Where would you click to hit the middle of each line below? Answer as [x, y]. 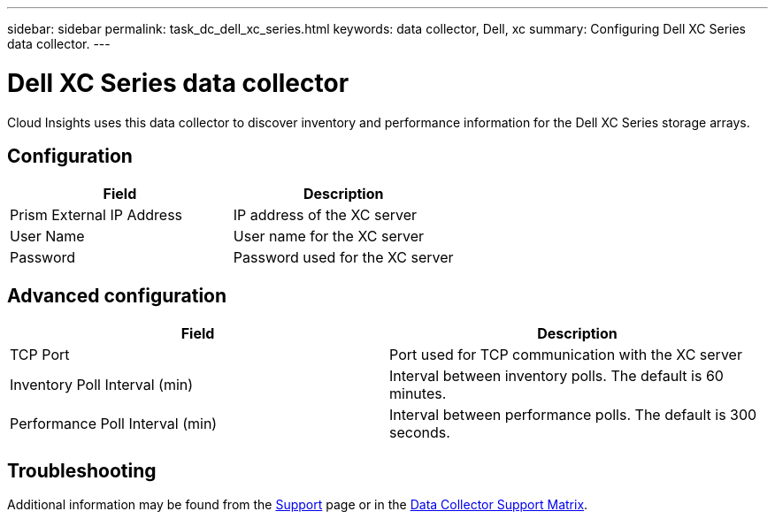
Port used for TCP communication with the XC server [566, 355]
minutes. [418, 394]
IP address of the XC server [325, 215]
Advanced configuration [117, 295]
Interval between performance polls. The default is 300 [573, 415]
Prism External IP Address [96, 215]
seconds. [420, 433]
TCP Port [40, 355]
